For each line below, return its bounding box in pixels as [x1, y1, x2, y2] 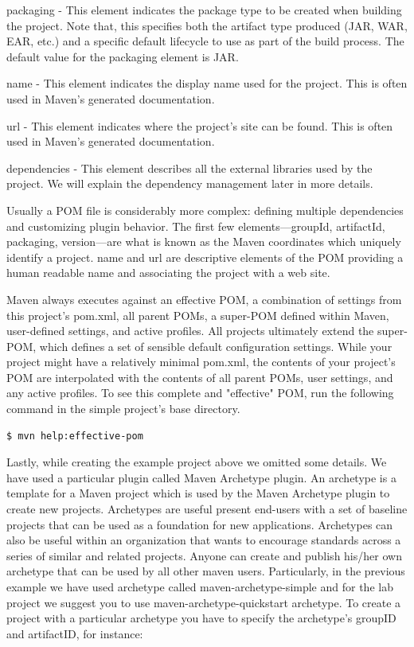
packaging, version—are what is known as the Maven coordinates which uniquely [6, 233, 401, 250]
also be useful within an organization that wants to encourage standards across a [6, 532, 401, 548]
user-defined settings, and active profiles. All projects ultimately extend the [6, 322, 374, 339]
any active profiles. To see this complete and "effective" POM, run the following [6, 384, 394, 401]
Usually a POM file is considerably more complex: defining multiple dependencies [6, 201, 404, 218]
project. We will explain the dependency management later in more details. [6, 175, 373, 192]
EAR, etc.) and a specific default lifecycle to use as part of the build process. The [6, 33, 404, 49]
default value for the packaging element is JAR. [6, 48, 239, 64]
